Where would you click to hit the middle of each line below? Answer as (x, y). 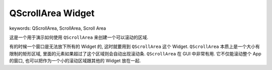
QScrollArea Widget (52, 13)
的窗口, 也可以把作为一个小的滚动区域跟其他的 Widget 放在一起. (75, 61)
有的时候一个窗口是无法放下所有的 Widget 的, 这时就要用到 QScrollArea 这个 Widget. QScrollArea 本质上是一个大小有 (135, 47)
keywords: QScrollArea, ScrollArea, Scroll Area (58, 28)
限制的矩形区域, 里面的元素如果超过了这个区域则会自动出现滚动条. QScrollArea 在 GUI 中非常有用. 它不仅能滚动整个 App (135, 53)
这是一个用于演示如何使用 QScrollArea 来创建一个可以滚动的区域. (79, 37)
